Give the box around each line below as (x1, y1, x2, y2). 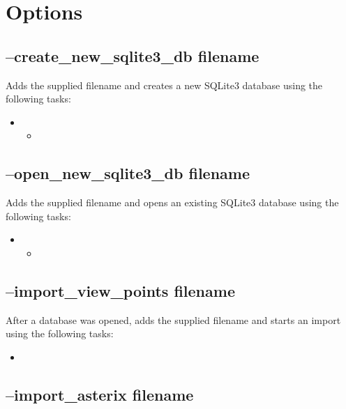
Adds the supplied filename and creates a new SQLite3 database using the (6, 77, 323, 92)
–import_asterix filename (6, 383, 194, 405)
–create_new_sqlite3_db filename (6, 45, 259, 66)
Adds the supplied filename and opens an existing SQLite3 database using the (6, 195, 339, 210)
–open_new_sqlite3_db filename (6, 162, 250, 184)
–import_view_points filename (6, 279, 235, 301)
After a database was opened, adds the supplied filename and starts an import (6, 312, 341, 327)
